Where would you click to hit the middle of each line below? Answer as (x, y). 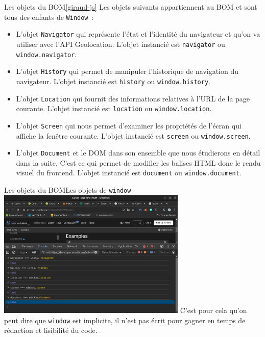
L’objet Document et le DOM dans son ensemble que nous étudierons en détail (138, 153)
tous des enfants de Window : (49, 17)
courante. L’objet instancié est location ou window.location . (114, 108)
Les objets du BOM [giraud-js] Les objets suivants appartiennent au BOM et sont (131, 7)
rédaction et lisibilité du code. (51, 330)
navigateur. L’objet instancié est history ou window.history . (113, 81)
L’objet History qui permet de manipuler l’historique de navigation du (127, 71)
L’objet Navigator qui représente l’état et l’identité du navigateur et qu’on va (138, 34)
